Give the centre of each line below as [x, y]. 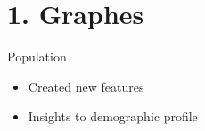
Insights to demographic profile [113, 116]
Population [37, 57]
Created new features [86, 86]
